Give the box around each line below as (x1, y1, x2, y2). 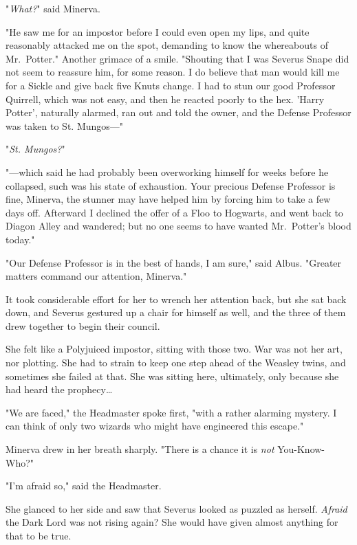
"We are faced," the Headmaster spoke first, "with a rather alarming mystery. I (6, 405, 337, 419)
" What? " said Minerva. (6, 1, 100, 15)
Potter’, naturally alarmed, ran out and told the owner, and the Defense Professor (6, 105, 351, 120)
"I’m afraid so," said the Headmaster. (6, 478, 162, 493)
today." (6, 232, 35, 246)
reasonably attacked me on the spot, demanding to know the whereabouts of (6, 38, 328, 52)
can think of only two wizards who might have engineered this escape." (6, 419, 304, 433)
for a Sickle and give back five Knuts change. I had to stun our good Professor (6, 78, 336, 92)
